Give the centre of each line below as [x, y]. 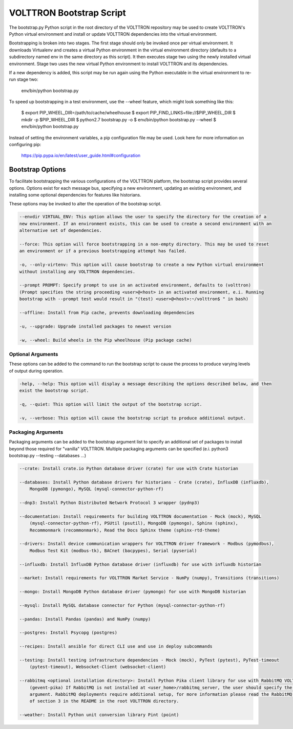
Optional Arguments [34, 354]
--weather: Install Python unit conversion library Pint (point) [99, 715]
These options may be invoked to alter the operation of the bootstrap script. [85, 204]
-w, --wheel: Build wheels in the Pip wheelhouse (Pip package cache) [106, 340]
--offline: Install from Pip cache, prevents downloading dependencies [107, 312]
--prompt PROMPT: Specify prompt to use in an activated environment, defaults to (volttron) [135, 285]
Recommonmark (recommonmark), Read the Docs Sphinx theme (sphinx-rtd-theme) [125, 530]
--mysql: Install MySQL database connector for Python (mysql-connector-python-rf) [122, 605]
